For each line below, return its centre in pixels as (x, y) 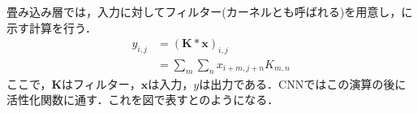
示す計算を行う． (52, 27)
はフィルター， (101, 83)
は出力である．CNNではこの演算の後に (303, 83)
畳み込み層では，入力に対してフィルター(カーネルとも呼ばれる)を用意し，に (210, 11)
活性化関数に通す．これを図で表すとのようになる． (143, 100)
